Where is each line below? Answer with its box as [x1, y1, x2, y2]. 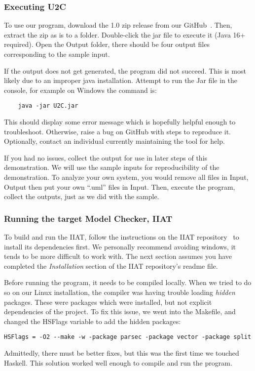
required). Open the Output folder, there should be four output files [4, 39, 210, 49]
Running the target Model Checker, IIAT [4, 212, 173, 224]
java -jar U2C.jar [18, 102, 78, 110]
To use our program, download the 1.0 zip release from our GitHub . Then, [4, 20, 232, 30]
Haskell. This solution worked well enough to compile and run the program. [4, 357, 232, 368]
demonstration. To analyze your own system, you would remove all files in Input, [4, 172, 249, 182]
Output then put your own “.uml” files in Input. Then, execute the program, [4, 181, 235, 192]
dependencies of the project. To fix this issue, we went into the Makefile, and [4, 306, 236, 317]
